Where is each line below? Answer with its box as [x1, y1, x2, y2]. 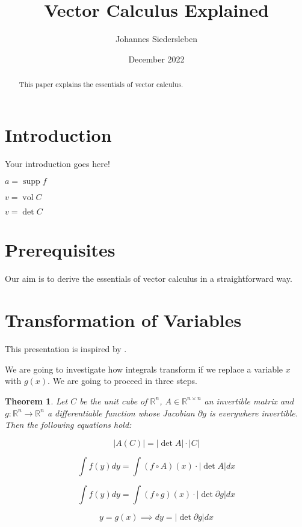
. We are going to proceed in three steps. [48, 374, 197, 387]
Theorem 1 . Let [5, 394, 68, 407]
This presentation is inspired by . [5, 343, 127, 355]
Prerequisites [5, 237, 116, 262]
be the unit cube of [79, 394, 147, 407]
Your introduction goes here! [5, 157, 110, 169]
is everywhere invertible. [209, 406, 298, 419]
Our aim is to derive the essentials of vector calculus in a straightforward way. [5, 272, 292, 285]
